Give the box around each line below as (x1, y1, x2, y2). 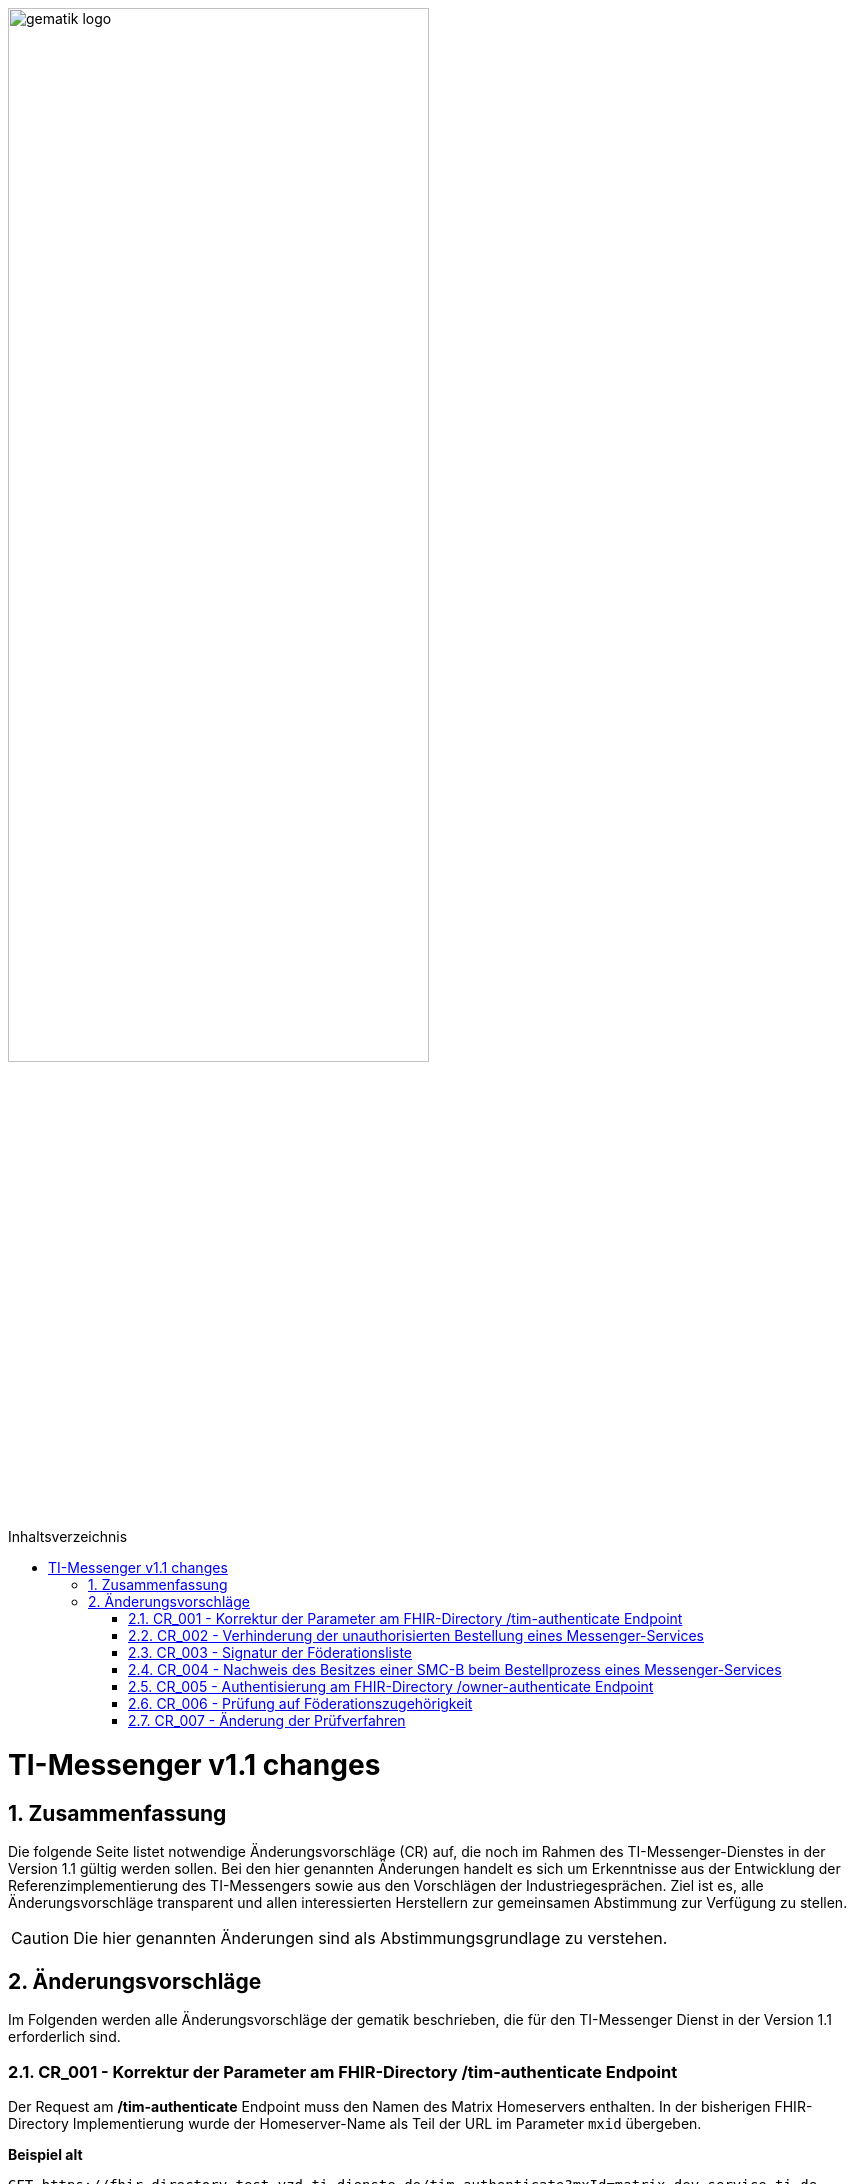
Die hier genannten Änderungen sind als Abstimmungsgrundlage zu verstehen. (73, 1928, 668, 1949)
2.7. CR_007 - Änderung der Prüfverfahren (128, 1712, 406, 1730)
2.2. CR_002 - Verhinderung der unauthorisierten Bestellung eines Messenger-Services (128, 1627, 704, 1645)
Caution (11, 1928, 70, 1949)
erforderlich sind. (8, 2028, 121, 2046)
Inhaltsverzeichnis (8, 1528, 128, 1546)
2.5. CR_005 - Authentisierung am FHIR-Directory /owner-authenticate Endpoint (128, 1678, 654, 1696)
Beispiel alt (8, 2145, 83, 2163)
